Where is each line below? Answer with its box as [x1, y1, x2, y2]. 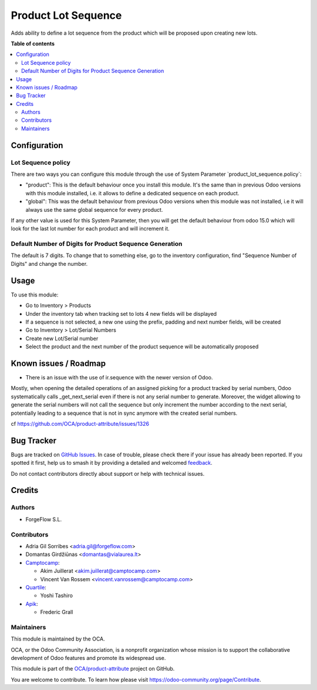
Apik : [25, 600, 38, 607]
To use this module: [11, 291, 59, 298]
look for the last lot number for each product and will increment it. [11, 225, 170, 232]
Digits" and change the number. [11, 260, 88, 267]
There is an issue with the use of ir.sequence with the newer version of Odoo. [25, 374, 213, 381]
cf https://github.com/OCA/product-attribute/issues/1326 [11, 420, 150, 427]
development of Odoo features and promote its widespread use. [11, 655, 166, 662]
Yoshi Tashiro [40, 592, 73, 599]
